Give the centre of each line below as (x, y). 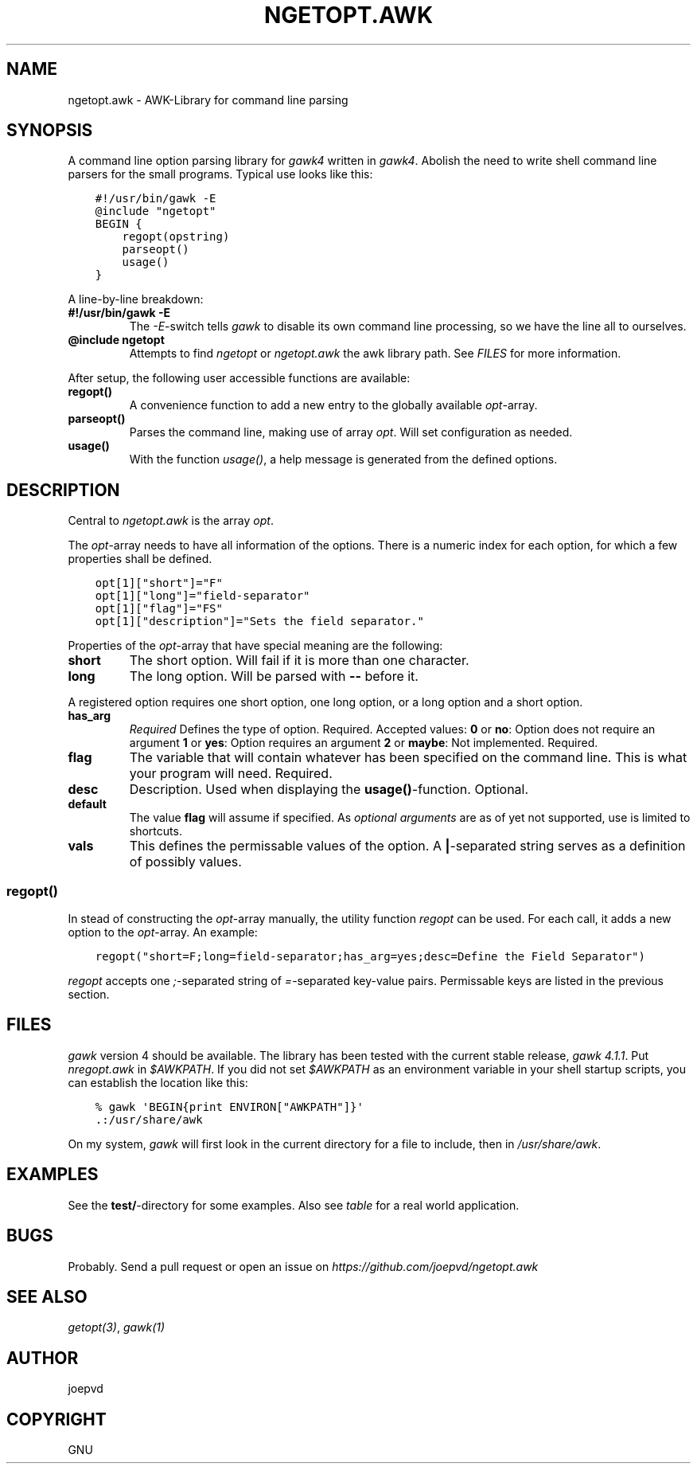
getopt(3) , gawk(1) (117, 1327)
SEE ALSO (47, 1296)
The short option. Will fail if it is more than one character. (299, 661)
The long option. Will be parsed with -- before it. (274, 676)
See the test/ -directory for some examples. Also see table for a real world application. (294, 1205)
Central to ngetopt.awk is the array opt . (171, 521)
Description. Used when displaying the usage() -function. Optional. (329, 790)
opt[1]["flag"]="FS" (159, 609)
